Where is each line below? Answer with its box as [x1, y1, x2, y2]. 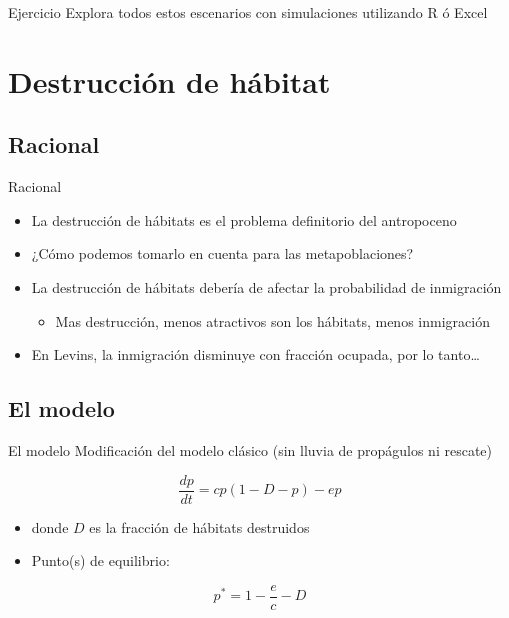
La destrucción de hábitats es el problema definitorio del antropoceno [31, 209, 457, 230]
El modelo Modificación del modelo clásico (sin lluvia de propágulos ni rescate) [8, 439, 492, 460]
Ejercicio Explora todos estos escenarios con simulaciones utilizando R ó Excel [8, 2, 488, 22]
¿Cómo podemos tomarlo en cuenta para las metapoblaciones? [31, 243, 414, 264]
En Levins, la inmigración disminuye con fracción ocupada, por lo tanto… [31, 344, 480, 365]
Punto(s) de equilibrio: [31, 550, 170, 571]
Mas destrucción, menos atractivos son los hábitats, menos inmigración [55, 310, 490, 331]
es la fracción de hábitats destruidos [89, 516, 310, 537]
